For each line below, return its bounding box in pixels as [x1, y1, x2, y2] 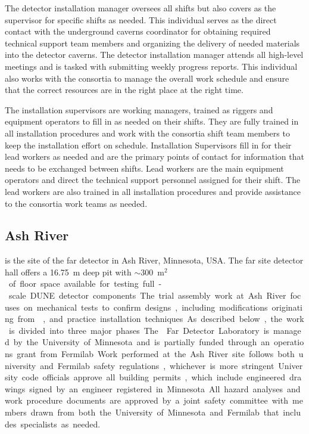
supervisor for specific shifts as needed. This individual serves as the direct [5, 13, 277, 26]
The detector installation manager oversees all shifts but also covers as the [5, 2, 276, 14]
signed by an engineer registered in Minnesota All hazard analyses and [29, 382, 301, 395]
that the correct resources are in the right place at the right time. [5, 83, 244, 96]
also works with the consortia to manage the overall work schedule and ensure [5, 72, 289, 84]
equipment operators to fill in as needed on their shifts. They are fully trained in [5, 115, 299, 128]
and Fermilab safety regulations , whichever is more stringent [40, 359, 274, 371]
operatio [273, 336, 304, 348]
